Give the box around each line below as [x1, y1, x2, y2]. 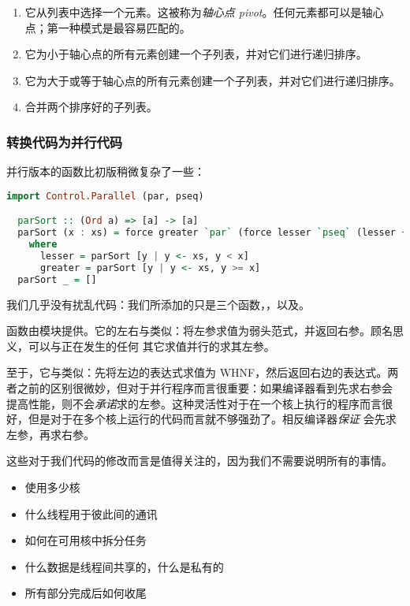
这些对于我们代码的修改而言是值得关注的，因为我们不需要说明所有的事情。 [6, 452, 393, 469]
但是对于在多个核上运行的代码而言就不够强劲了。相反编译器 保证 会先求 [28, 411, 397, 427]
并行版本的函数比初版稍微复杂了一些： [6, 163, 205, 180]
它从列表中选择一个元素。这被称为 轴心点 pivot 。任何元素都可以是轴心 [24, 4, 384, 20]
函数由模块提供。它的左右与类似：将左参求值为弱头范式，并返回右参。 [6, 322, 371, 339]
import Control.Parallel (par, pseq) [6, 190, 204, 202]
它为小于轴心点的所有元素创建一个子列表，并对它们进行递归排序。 [24, 46, 367, 62]
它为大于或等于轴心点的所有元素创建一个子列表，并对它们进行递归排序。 [24, 72, 401, 88]
